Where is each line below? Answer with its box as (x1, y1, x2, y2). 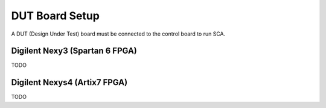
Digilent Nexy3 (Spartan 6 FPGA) (11, 46, 137, 56)
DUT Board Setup (11, 9, 100, 22)
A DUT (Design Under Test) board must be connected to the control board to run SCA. (11, 30, 226, 37)
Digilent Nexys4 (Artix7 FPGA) (11, 77, 128, 87)
